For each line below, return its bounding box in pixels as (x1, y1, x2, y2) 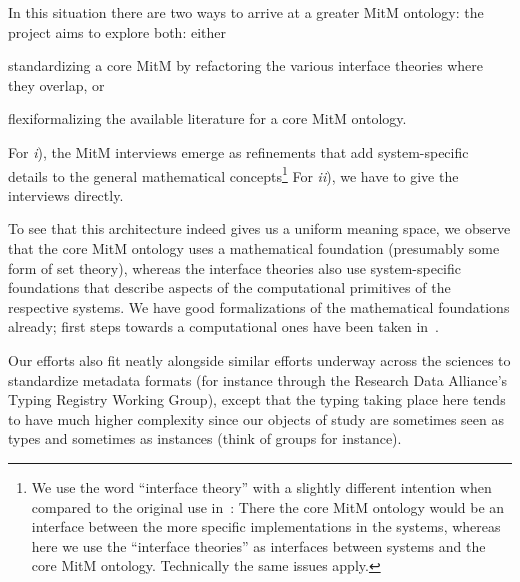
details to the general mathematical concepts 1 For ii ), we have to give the (8, 162, 459, 186)
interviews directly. (8, 184, 124, 205)
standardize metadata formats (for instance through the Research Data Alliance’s (8, 369, 508, 390)
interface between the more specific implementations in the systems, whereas (31, 516, 501, 537)
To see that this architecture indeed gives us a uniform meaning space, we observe (8, 218, 511, 239)
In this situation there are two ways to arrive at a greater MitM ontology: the (8, 2, 484, 22)
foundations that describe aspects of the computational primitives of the (8, 277, 451, 298)
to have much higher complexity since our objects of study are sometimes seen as (8, 408, 505, 429)
